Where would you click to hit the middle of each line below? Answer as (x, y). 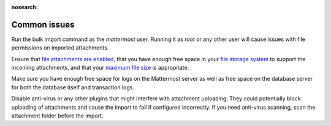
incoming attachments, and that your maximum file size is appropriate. (100, 68)
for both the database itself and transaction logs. (73, 87)
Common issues (43, 24)
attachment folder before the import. (57, 116)
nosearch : (25, 7)
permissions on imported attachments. (60, 48)
